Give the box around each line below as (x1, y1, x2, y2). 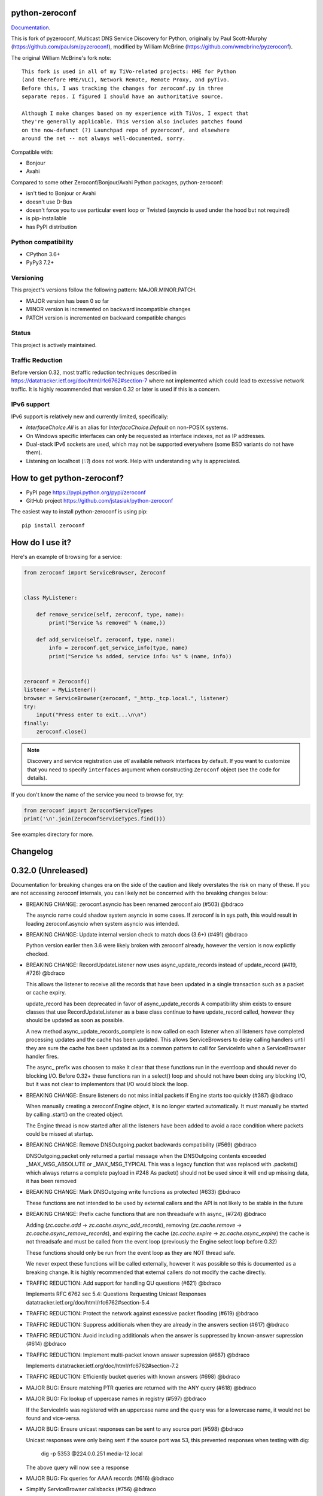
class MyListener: (23, 594, 78, 601)
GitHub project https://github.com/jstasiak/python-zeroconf (26, 497, 173, 504)
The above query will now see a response (26, 1464, 129, 1471)
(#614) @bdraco (26, 1340, 66, 1348)
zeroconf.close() (36, 728, 87, 735)
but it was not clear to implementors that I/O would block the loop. (26, 1081, 189, 1088)
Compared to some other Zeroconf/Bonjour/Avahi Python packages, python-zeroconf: (11, 178, 224, 186)
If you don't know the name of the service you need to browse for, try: (11, 790, 184, 798)
